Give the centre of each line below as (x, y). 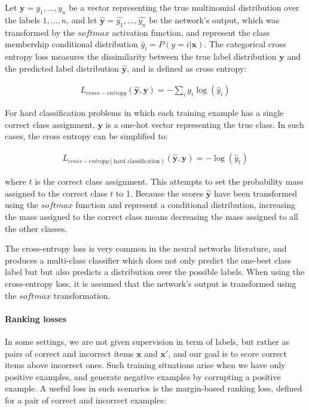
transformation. (82, 295)
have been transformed (255, 193)
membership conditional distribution (71, 44)
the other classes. (36, 228)
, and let (82, 19)
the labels (22, 19)
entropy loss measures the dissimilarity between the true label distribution (141, 56)
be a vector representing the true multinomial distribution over (184, 7)
